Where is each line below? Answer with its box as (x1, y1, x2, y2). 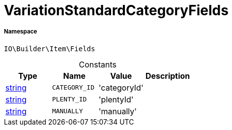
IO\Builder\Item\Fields (4, 44, 95, 53)
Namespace (4, 28, 37, 35)
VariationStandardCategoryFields (4, 2, 229, 19)
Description (145, 70, 190, 81)
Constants (79, 59, 116, 69)
